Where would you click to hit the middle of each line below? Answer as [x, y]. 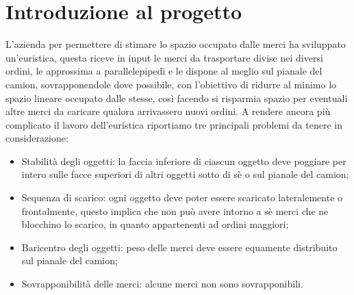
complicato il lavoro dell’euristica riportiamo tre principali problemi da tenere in [174, 124]
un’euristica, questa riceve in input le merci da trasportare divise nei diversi [164, 57]
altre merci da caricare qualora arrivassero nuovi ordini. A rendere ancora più [168, 111]
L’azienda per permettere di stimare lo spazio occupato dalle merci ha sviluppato [176, 44]
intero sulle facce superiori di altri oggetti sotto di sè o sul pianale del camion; [185, 174]
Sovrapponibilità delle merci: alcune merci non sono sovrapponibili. [162, 284]
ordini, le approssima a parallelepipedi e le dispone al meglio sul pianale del [164, 71]
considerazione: [37, 138]
